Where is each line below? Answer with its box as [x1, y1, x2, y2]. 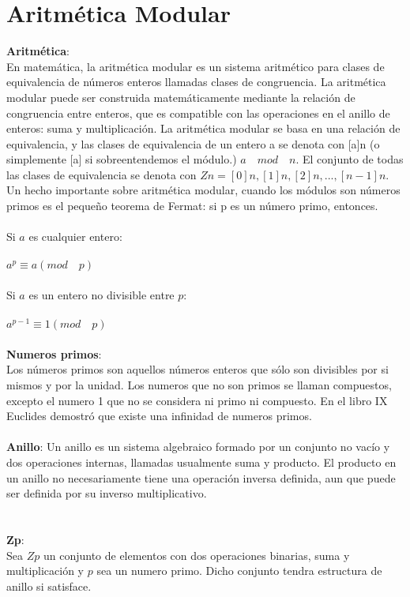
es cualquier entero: [28, 228, 122, 245]
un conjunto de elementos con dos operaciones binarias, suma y [43, 546, 350, 563]
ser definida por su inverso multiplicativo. [6, 485, 207, 501]
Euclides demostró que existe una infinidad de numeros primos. [6, 407, 312, 424]
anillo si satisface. [6, 577, 92, 594]
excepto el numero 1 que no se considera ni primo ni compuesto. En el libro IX [6, 392, 388, 408]
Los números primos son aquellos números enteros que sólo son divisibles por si [6, 361, 389, 377]
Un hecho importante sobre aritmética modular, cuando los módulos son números [6, 182, 401, 198]
